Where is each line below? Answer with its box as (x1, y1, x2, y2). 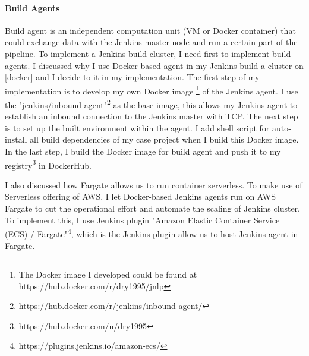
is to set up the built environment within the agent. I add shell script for (5, 121, 270, 134)
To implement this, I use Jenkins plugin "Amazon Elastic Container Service (5, 213, 280, 226)
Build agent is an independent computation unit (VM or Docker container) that (5, 24, 296, 36)
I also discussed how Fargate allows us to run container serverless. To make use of (5, 178, 302, 191)
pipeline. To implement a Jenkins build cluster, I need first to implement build (5, 47, 291, 59)
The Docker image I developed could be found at (18, 268, 197, 281)
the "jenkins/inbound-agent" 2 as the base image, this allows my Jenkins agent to (5, 97, 298, 111)
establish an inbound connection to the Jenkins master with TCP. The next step (5, 110, 298, 122)
